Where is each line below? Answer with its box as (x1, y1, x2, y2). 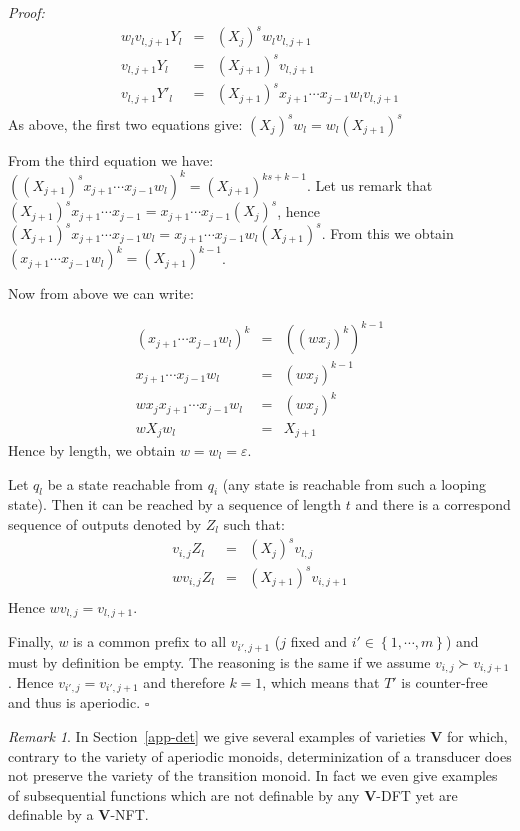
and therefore (143, 672, 225, 693)
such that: (223, 513, 285, 534)
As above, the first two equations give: (8, 113, 243, 134)
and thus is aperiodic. (8, 692, 141, 713)
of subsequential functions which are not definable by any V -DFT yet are (8, 784, 458, 805)
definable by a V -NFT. (8, 804, 149, 825)
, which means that (262, 672, 380, 693)
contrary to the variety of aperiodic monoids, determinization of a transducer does (8, 745, 512, 766)
